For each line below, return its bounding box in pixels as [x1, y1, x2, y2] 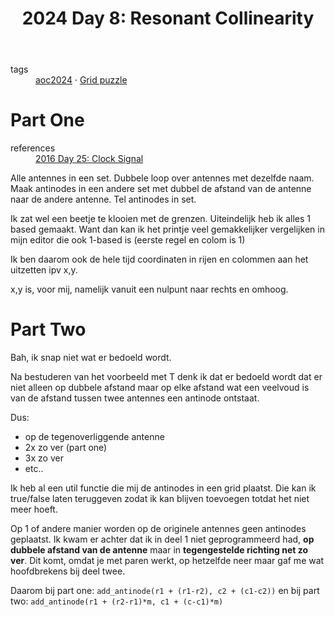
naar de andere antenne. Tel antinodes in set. [10, 193, 197, 206]
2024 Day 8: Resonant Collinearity [21, 7, 315, 30]
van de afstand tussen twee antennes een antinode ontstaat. [10, 392, 260, 404]
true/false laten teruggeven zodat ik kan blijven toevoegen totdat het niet [10, 493, 310, 505]
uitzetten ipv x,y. [10, 264, 78, 276]
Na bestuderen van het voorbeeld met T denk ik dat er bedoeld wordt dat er [10, 371, 323, 383]
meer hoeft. [10, 503, 58, 516]
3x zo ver [24, 452, 64, 464]
